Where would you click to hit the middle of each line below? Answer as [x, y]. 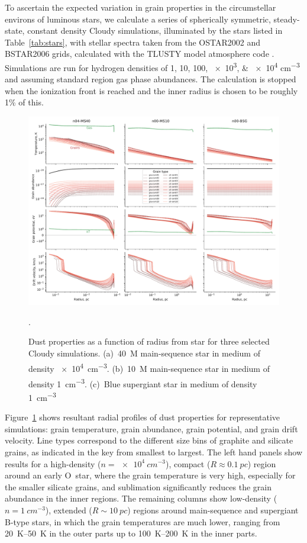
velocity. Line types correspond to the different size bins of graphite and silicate [149, 440]
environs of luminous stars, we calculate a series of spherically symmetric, [138, 19]
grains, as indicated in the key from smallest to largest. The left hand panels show [154, 452]
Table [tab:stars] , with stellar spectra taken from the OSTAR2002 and [133, 42]
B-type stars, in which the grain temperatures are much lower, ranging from [143, 521]
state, [15, 30]
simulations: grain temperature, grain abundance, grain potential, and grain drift [151, 428]
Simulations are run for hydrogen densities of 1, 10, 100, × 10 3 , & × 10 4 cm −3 [152, 66]
